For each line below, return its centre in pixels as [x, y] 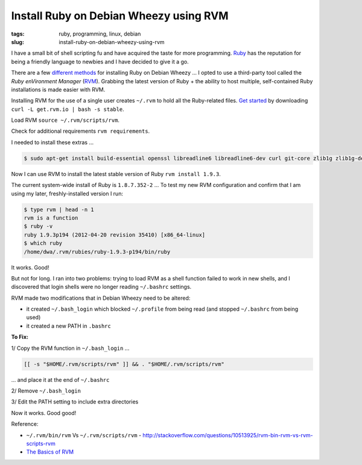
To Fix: [20, 337]
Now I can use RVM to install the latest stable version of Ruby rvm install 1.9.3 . [116, 174]
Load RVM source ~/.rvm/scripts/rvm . [65, 120]
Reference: [25, 424]
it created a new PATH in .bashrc [68, 326]
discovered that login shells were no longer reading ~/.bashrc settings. [101, 287]
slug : [17, 42]
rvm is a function [51, 218]
